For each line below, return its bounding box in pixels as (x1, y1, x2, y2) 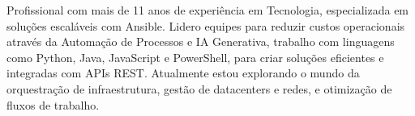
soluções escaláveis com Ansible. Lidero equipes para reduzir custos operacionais (6, 17, 405, 34)
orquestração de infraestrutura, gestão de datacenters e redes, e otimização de (6, 80, 392, 97)
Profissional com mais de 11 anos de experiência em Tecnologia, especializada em (6, 2, 409, 18)
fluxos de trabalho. (6, 96, 100, 113)
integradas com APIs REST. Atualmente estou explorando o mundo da (6, 64, 360, 81)
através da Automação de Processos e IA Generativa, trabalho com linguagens (6, 33, 395, 50)
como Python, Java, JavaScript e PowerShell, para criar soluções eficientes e (6, 48, 384, 65)
